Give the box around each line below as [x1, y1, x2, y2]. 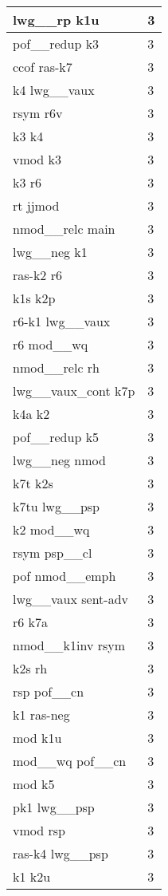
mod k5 [13, 775, 55, 793]
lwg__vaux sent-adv [13, 590, 128, 608]
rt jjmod [13, 196, 60, 215]
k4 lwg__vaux [13, 81, 95, 99]
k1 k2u [13, 867, 51, 886]
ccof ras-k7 [13, 57, 72, 76]
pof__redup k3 [13, 34, 100, 53]
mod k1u [13, 728, 62, 747]
